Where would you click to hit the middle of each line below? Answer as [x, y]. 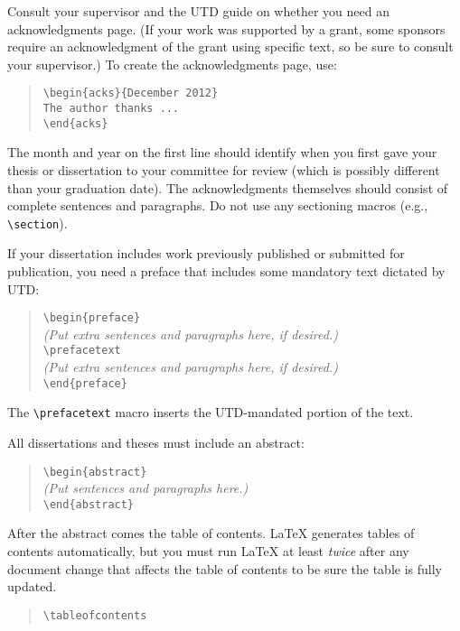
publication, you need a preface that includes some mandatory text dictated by [226, 270]
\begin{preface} [92, 318]
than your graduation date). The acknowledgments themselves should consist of [228, 187]
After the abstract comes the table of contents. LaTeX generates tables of [211, 533]
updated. [32, 586]
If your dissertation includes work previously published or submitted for [206, 253]
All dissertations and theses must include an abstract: [156, 442]
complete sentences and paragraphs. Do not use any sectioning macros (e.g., [218, 205]
